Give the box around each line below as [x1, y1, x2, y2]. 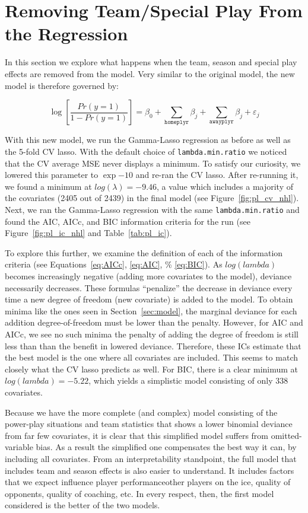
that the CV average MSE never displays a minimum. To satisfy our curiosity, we [5, 157, 301, 169]
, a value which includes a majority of [157, 180, 294, 192]
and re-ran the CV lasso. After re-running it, [135, 168, 299, 181]
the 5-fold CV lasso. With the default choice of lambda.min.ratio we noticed [5, 145, 287, 158]
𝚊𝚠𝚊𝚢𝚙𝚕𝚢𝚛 [209, 119, 234, 125]
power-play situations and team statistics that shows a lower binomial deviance [5, 418, 293, 430]
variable [5, 441, 33, 453]
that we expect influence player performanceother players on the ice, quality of [5, 476, 291, 488]
